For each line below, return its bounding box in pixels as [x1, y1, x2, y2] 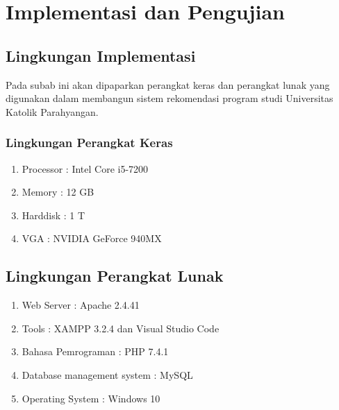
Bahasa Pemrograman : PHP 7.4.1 [22, 344, 169, 359]
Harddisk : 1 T [22, 207, 85, 222]
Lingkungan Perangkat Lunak [6, 265, 224, 287]
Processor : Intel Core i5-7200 [22, 161, 149, 176]
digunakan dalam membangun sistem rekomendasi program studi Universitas [6, 91, 333, 105]
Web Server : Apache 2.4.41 [22, 298, 140, 312]
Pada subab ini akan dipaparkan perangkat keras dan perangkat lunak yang [6, 77, 330, 92]
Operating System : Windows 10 [22, 391, 160, 405]
